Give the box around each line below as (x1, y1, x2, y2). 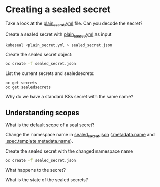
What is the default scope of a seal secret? (5, 122, 95, 128)
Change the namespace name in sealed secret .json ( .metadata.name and (5, 132, 155, 139)
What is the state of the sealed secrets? (5, 176, 88, 183)
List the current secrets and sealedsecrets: (5, 70, 95, 77)
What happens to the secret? (5, 167, 66, 173)
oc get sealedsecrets (5, 85, 51, 90)
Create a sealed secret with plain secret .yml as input (5, 31, 112, 39)
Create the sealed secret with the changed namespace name (5, 148, 133, 154)
